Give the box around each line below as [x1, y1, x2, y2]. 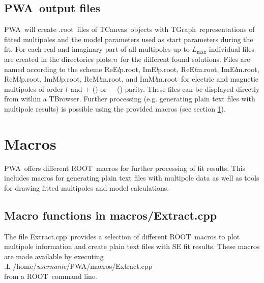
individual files [209, 44, 254, 54]
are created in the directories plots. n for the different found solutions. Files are [4, 53, 250, 64]
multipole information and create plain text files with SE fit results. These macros [4, 241, 260, 252]
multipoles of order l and [4, 83, 82, 94]
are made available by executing [4, 251, 104, 261]
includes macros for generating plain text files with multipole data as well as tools [4, 172, 259, 183]
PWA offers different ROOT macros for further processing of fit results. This [4, 162, 246, 173]
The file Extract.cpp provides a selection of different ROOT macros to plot [4, 231, 240, 241]
